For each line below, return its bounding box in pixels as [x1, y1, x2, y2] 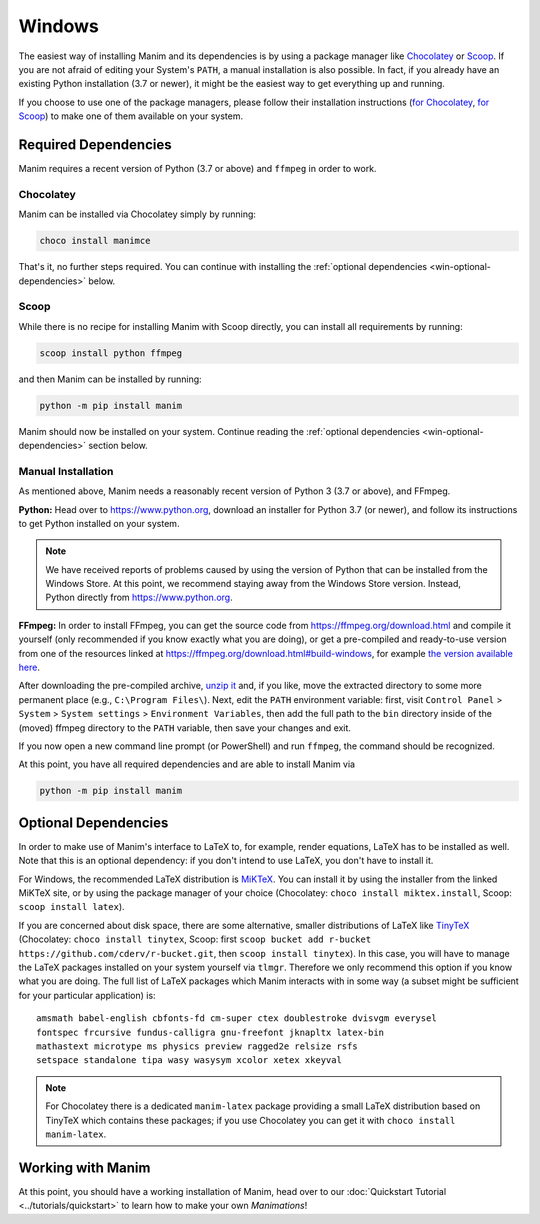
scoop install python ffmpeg [39, 347, 183, 359]
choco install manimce [39, 235, 151, 247]
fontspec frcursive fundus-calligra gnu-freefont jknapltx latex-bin [36, 1026, 385, 1038]
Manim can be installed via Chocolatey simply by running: [18, 208, 257, 220]
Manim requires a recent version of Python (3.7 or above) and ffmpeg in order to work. [18, 163, 377, 175]
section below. [88, 439, 149, 451]
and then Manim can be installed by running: [18, 373, 202, 385]
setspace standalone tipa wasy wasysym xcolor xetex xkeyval [36, 1055, 342, 1066]
